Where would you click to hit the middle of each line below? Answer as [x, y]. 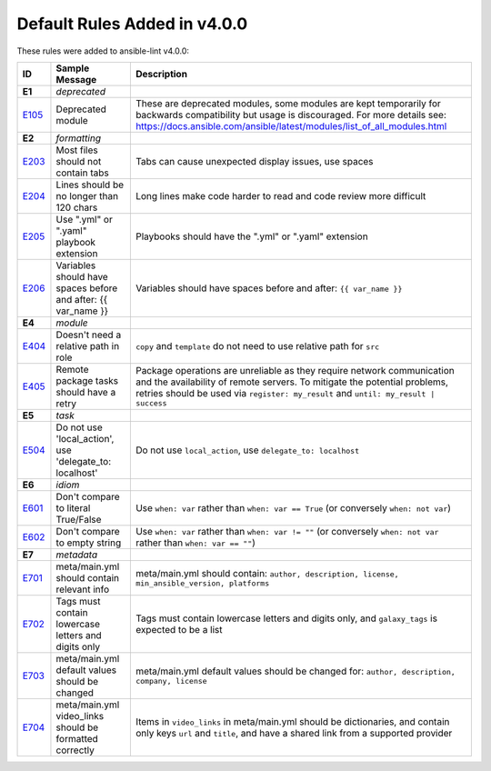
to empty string [89, 543]
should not [79, 161]
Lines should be [90, 185]
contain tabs [82, 173]
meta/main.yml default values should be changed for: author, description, [296, 671]
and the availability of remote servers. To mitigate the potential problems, [292, 382]
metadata [77, 555]
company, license [171, 681]
